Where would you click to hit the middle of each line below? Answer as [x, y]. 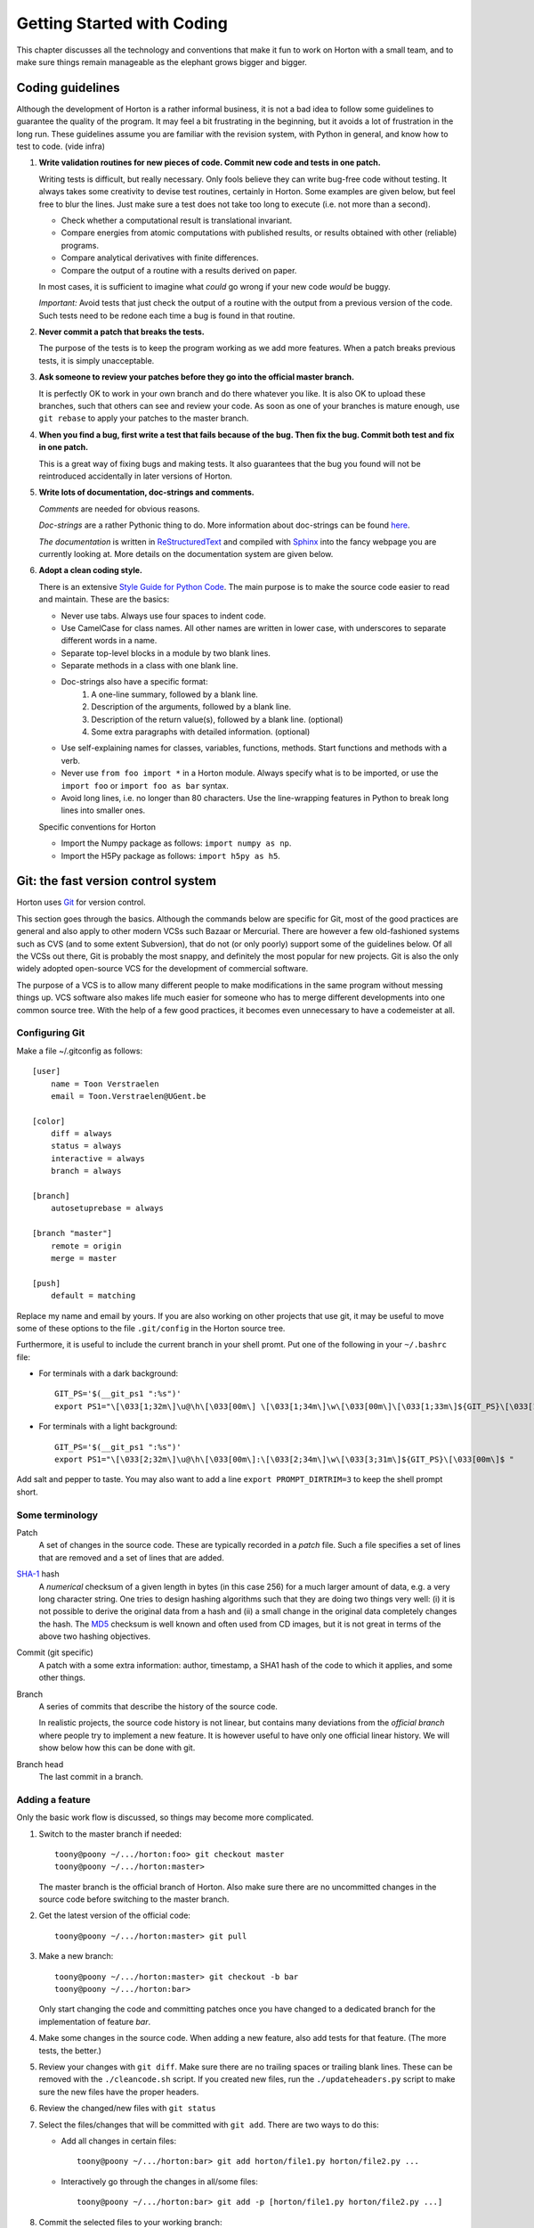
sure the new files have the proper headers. [119, 2092]
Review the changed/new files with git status [127, 2109]
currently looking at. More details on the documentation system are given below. [186, 553]
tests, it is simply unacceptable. [97, 360]
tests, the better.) [70, 2051]
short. [28, 1492]
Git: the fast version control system [117, 881]
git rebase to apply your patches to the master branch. [144, 418]
